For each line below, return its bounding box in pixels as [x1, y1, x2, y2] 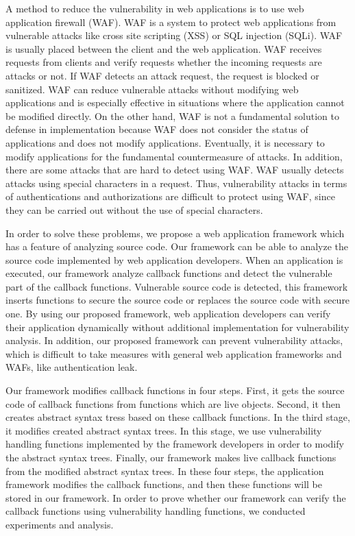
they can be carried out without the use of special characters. [5, 202, 263, 217]
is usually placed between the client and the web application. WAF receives [5, 41, 322, 56]
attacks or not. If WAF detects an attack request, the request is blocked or [5, 68, 319, 82]
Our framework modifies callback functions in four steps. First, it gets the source [5, 383, 345, 398]
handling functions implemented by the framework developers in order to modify [5, 437, 344, 451]
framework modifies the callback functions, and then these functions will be [5, 477, 323, 491]
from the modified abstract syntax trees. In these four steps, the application [5, 463, 324, 478]
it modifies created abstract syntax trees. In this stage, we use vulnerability [5, 423, 322, 437]
